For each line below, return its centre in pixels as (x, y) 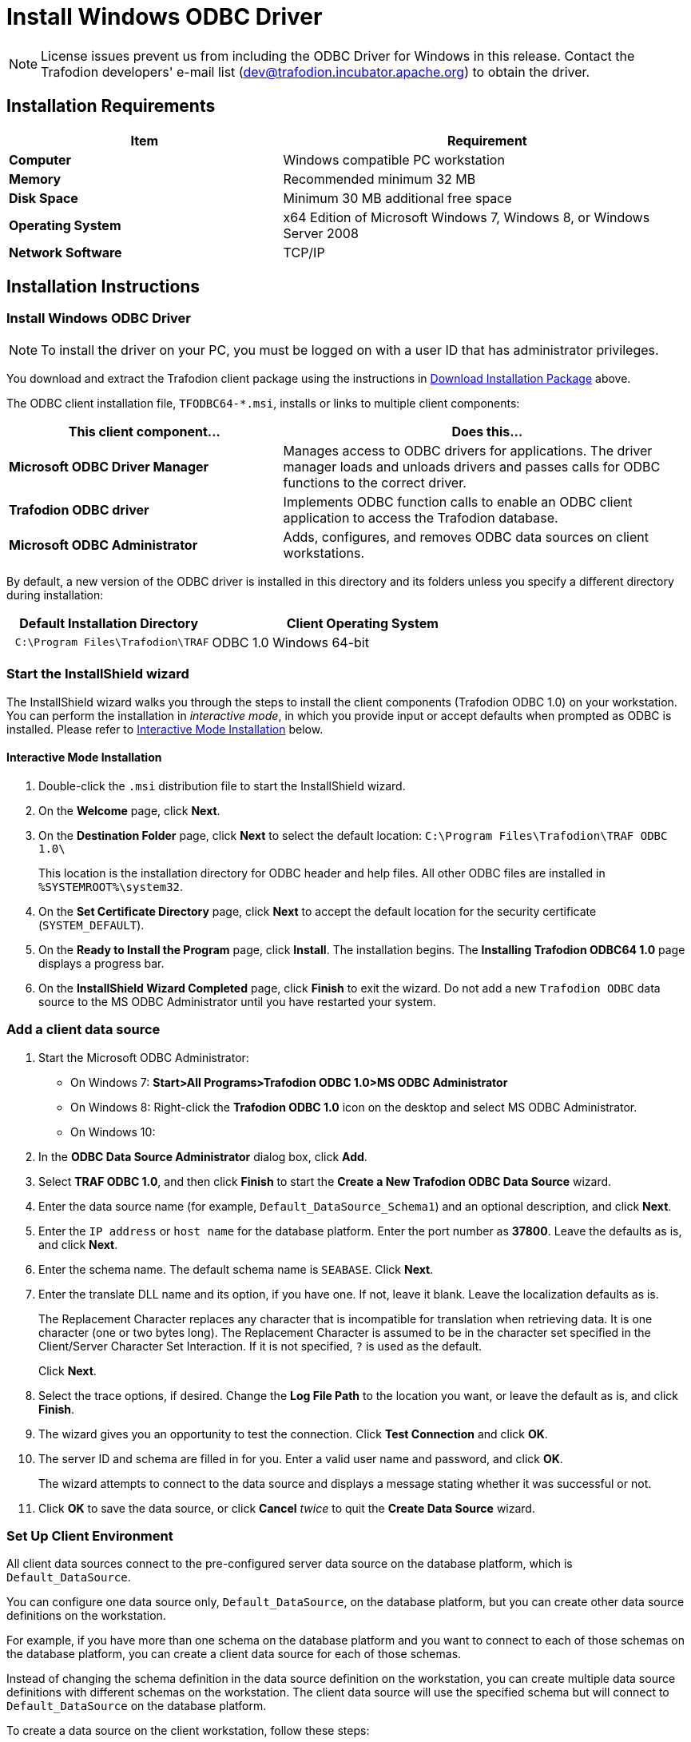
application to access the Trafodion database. (421, 517)
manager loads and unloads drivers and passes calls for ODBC (472, 466)
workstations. (324, 553)
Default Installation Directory (109, 623)
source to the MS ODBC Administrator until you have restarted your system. (237, 1001)
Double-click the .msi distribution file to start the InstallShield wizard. (222, 785)
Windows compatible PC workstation (394, 159)
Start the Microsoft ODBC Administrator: (144, 1057)
